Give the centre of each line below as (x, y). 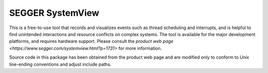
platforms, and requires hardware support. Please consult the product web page (91, 41)
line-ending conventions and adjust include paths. (60, 64)
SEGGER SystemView (54, 13)
